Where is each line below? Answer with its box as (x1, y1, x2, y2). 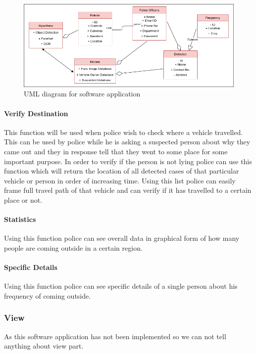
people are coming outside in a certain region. (4, 242, 143, 253)
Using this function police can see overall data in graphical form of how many (4, 233, 240, 243)
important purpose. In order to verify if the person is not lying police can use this (4, 156, 252, 166)
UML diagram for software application (24, 88, 141, 99)
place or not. (4, 194, 43, 205)
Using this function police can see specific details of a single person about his (4, 281, 238, 291)
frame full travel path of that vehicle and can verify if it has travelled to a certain (4, 185, 252, 195)
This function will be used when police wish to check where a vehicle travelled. (4, 127, 243, 137)
